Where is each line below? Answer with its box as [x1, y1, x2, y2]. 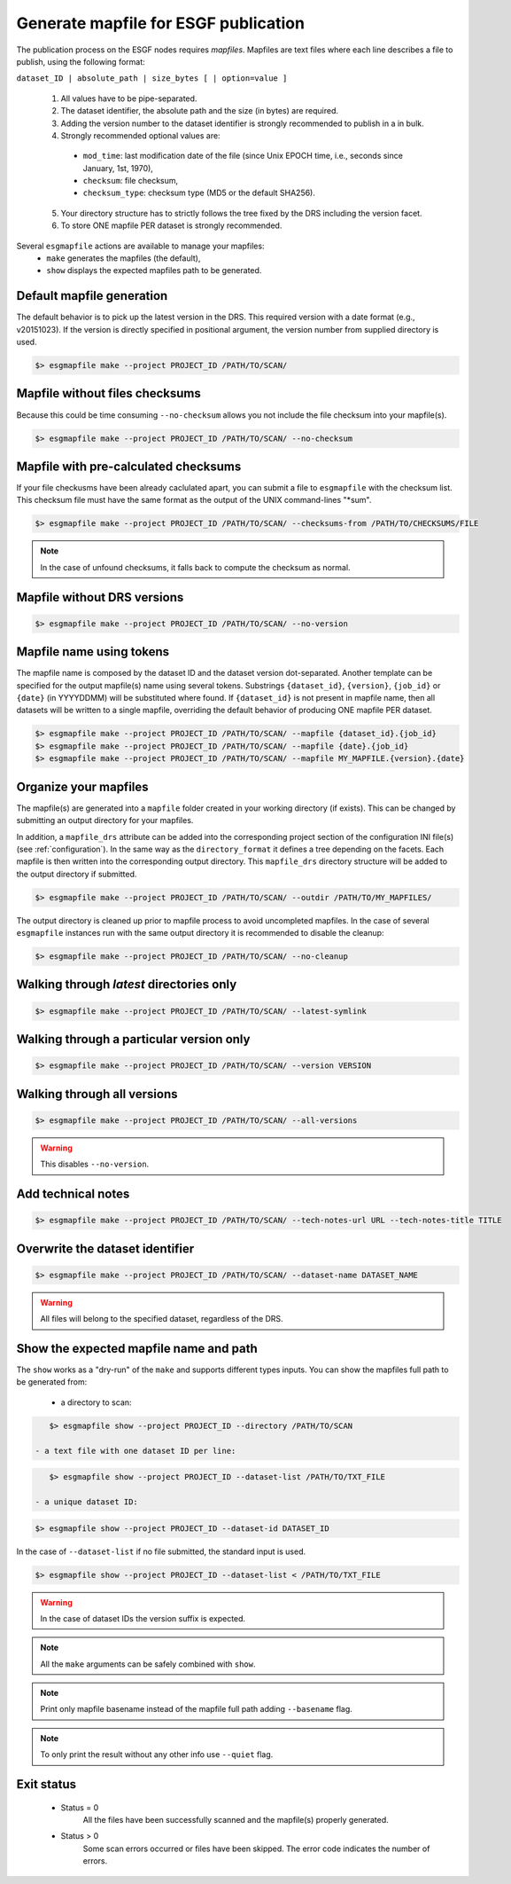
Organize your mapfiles [16, 779, 150, 794]
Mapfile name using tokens [16, 644, 170, 660]
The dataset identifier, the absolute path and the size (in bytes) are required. [60, 106, 339, 116]
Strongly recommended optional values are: [60, 130, 221, 141]
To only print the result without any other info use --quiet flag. [40, 1749, 274, 1760]
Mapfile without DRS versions [16, 590, 184, 605]
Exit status [16, 1777, 77, 1792]
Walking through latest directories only [16, 977, 237, 993]
